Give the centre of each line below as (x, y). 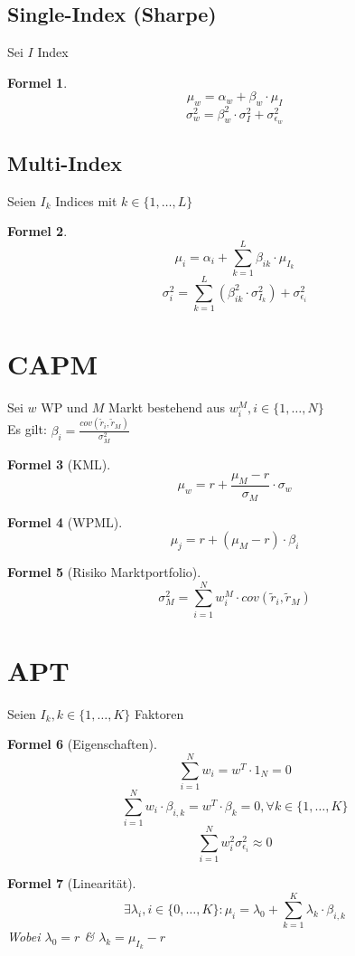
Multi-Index (65, 162)
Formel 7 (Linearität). (72, 883)
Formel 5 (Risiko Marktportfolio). (104, 571)
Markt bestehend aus (167, 407)
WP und (65, 407)
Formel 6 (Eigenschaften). (82, 744)
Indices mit (86, 200)
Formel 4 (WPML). (65, 521)
